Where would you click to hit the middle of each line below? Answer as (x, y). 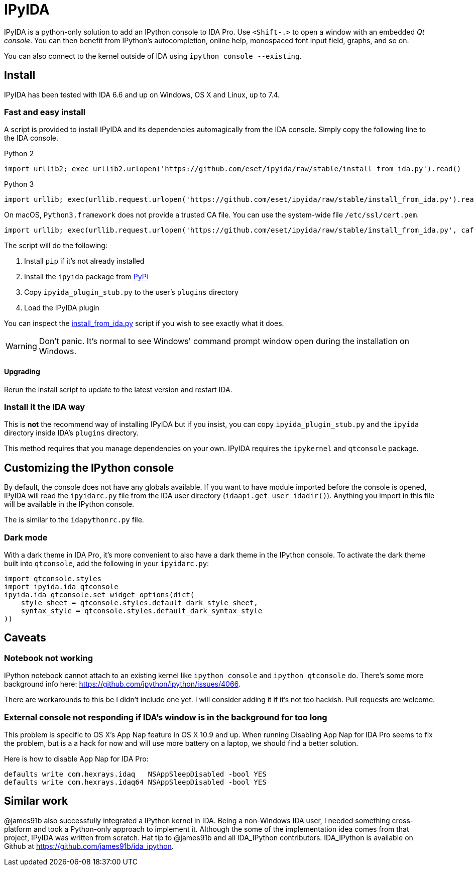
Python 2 (19, 154)
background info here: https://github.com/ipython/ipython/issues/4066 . (122, 684)
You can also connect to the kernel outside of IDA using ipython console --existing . (153, 56)
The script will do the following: (56, 246)
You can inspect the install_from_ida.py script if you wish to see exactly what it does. (144, 323)
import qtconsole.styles (53, 578)
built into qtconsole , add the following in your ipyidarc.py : (107, 563)
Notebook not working (48, 658)
